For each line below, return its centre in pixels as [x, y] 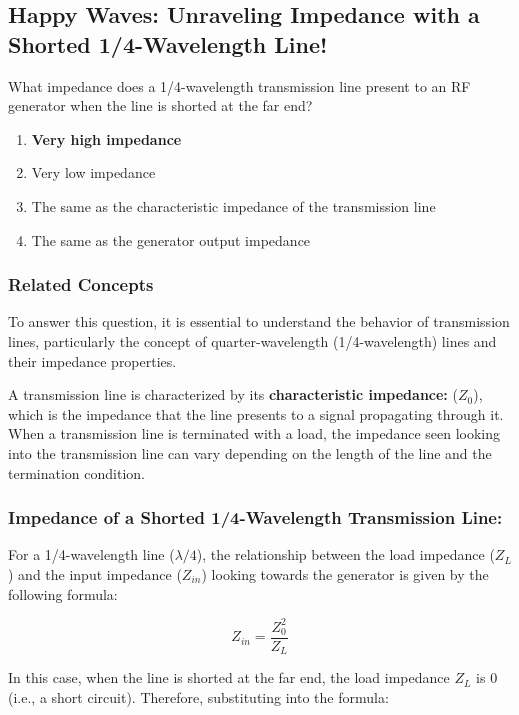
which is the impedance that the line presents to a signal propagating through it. [256, 413]
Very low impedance [93, 172]
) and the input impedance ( [95, 573]
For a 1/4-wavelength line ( [91, 554]
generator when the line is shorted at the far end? [160, 105]
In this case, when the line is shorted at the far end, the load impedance [229, 677]
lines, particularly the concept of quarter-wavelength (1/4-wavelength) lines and [252, 340]
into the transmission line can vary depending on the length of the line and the [250, 452]
